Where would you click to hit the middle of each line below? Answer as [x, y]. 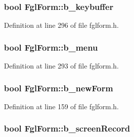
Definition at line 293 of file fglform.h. [62, 66]
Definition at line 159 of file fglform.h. [62, 106]
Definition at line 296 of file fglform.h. [62, 25]
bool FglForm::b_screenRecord [67, 128]
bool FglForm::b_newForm [59, 88]
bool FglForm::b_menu [51, 47]
